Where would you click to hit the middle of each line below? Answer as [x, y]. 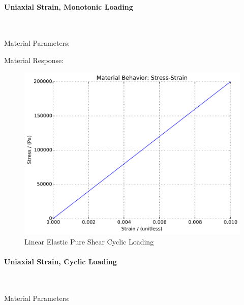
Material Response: [34, 60]
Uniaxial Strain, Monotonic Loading [69, 6]
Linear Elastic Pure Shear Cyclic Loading [89, 241]
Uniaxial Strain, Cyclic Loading [60, 262]
